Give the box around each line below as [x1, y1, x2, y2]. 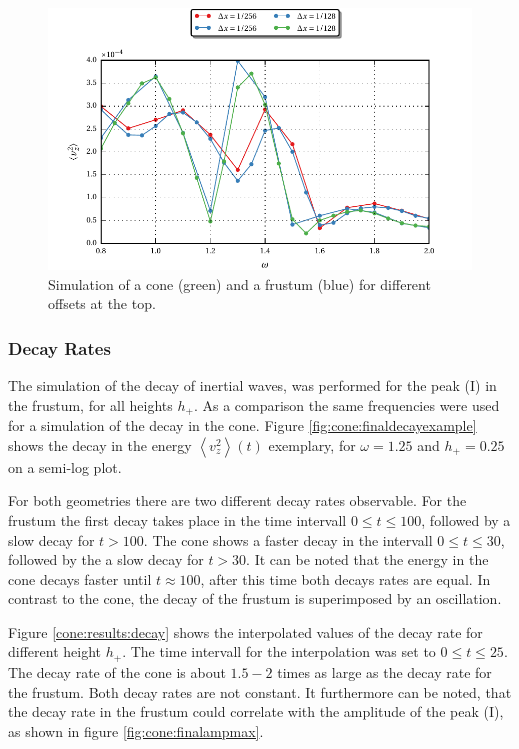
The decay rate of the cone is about [8, 661, 226, 682]
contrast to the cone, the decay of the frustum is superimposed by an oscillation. [8, 588, 502, 609]
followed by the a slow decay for [8, 549, 204, 570]
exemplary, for [268, 434, 356, 455]
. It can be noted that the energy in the [246, 549, 489, 570]
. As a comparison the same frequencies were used [193, 394, 500, 415]
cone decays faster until [8, 568, 152, 589]
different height [8, 641, 101, 662]
